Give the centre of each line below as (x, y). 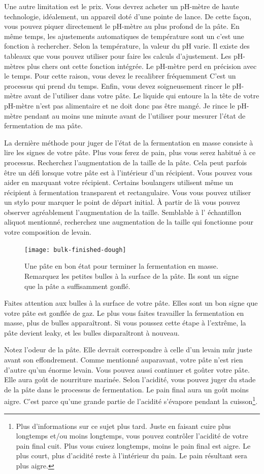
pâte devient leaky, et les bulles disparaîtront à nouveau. (92, 332)
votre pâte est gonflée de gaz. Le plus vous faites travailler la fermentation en (124, 313)
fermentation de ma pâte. (43, 125)
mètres (14, 66)
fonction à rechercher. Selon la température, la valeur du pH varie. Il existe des (127, 46)
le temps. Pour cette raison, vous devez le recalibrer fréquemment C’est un (120, 76)
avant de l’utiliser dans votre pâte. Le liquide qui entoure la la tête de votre (142, 96)
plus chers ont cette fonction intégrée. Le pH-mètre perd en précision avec (142, 66)
